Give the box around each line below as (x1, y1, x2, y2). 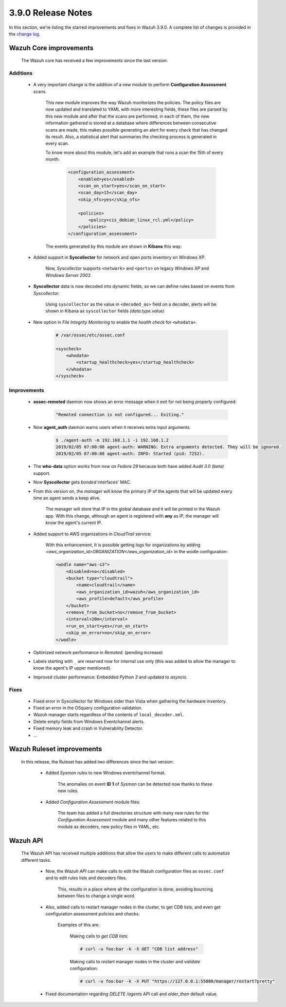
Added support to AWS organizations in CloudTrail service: (33, 531, 152, 537)
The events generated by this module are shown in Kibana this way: (45, 243, 182, 249)
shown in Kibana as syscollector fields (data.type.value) (45, 308, 165, 314)
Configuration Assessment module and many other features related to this (57, 817, 206, 823)
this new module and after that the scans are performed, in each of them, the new (45, 113, 210, 119)
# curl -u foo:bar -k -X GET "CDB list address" (80, 946, 198, 951)
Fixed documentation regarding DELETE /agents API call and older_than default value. (45, 991, 218, 997)
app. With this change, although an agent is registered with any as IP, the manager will (45, 513, 219, 519)
